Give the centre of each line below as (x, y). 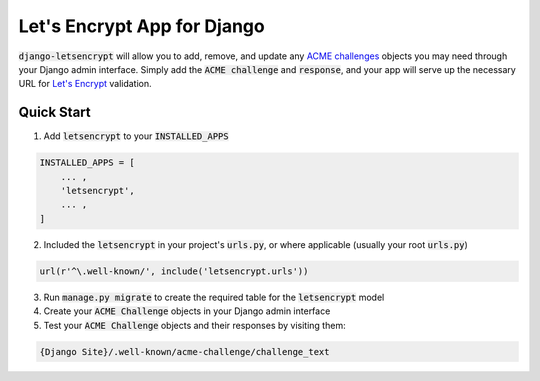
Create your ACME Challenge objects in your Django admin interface (187, 311)
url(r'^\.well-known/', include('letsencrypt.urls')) (174, 271)
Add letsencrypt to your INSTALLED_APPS (136, 136)
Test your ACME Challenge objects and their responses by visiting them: (194, 325)
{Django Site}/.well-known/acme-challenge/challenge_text (184, 351)
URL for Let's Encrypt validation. (85, 84)
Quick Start (54, 112)
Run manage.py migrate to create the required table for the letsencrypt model (214, 297)
